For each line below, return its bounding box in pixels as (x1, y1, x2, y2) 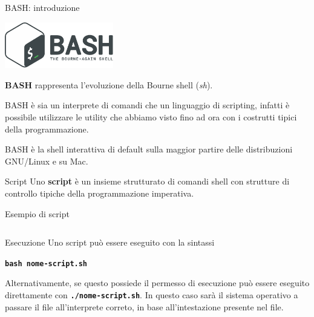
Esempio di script (5, 207, 70, 220)
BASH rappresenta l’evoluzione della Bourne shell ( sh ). (5, 78, 213, 91)
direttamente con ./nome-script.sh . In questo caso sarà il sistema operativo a (5, 288, 298, 301)
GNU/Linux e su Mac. (5, 154, 88, 167)
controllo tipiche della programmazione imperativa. (5, 186, 194, 199)
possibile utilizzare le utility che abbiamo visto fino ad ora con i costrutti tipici (5, 110, 297, 123)
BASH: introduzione (5, 1, 80, 13)
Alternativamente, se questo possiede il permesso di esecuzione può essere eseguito (5, 276, 310, 289)
